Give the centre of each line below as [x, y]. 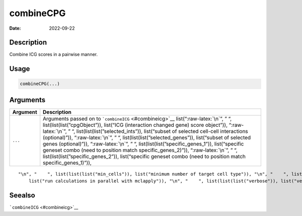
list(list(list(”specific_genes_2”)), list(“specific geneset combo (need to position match [144, 156]
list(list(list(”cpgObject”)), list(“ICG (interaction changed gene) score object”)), [135, 125]
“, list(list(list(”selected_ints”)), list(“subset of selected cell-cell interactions [160, 131]
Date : [15, 28]
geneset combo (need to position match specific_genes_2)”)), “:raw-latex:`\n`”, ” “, [140, 150]
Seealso [22, 196]
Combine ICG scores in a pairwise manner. [54, 54]
